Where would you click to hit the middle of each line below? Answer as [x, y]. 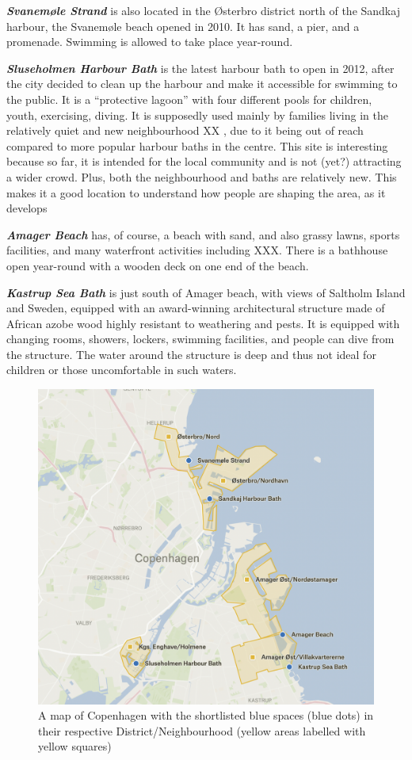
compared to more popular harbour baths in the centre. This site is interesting [197, 145]
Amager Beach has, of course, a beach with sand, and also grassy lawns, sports [203, 234]
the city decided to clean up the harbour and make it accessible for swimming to [202, 84]
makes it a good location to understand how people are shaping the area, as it [196, 192]
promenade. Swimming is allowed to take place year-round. [150, 42]
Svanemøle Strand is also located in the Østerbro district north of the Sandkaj [203, 10]
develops [27, 208]
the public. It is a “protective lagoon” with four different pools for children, [189, 99]
